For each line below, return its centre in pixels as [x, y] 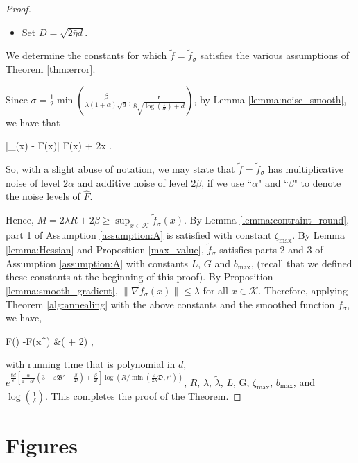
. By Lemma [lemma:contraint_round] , [267, 220]
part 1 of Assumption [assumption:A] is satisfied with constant [139, 235]
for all [215, 291]
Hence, [20, 220]
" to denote [317, 182]
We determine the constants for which [86, 55]
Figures [42, 445]
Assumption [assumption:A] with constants [97, 263]
